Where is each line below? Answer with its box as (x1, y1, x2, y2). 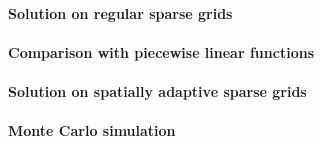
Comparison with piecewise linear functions (8, 41, 314, 62)
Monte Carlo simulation (8, 120, 176, 141)
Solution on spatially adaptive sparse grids (8, 80, 307, 101)
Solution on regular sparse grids (8, 2, 233, 23)
